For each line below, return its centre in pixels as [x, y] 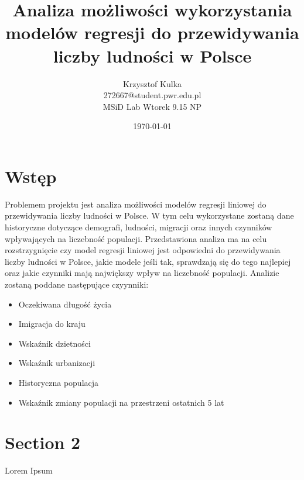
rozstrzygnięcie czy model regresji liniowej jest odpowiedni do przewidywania [143, 250]
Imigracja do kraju [52, 324]
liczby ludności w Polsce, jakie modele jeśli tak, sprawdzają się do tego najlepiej [148, 261]
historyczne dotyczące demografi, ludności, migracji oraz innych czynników [139, 227]
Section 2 [43, 442]
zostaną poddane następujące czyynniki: [77, 284]
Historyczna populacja [59, 382]
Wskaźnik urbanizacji [57, 363]
